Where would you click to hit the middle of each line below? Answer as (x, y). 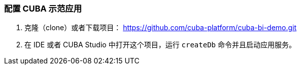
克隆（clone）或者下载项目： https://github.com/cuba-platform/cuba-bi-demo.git (161, 28)
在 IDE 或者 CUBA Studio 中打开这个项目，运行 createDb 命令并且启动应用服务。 (160, 45)
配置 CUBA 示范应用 (43, 9)
